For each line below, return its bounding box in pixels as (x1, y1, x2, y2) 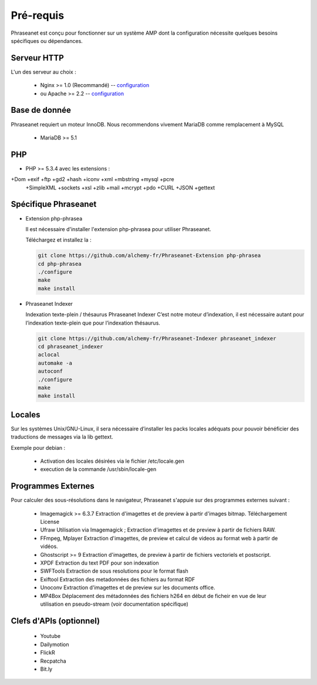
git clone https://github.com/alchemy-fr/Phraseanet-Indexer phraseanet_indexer (38, 335, 276, 342)
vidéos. (40, 543, 58, 550)
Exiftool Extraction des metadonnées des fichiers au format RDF (40, 576, 195, 583)
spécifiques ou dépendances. (11, 37, 83, 44)
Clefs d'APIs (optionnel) (11, 616, 100, 626)
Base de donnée (11, 105, 72, 115)
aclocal (38, 352, 60, 358)
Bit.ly (40, 665, 53, 673)
